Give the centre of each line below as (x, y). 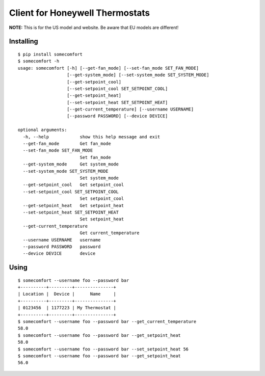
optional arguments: (42, 130)
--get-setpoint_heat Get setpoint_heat (73, 205)
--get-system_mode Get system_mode (71, 164)
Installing (24, 41)
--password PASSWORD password (62, 246)
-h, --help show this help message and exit (92, 137)
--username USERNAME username (62, 240)
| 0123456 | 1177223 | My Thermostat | (67, 308)
